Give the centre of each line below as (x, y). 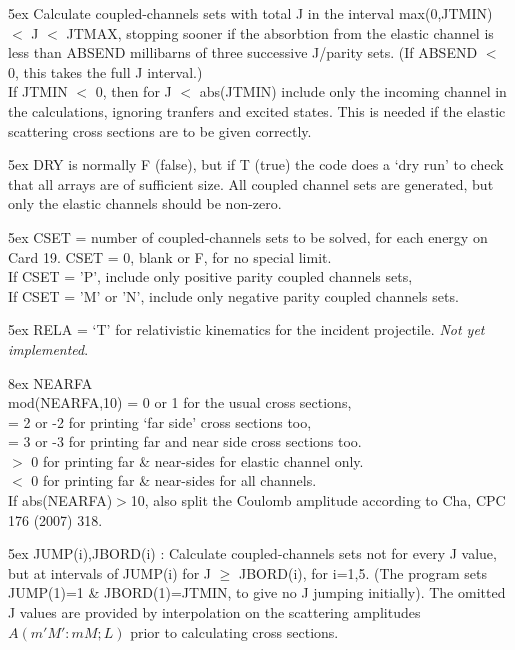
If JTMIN (38, 91)
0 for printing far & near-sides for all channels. (174, 480)
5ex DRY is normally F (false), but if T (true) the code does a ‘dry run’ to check (256, 164)
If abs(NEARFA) (60, 500)
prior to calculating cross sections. (234, 631)
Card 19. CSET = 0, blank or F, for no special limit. (170, 256)
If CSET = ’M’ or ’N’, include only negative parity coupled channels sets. (233, 295)
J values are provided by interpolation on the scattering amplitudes (214, 612)
